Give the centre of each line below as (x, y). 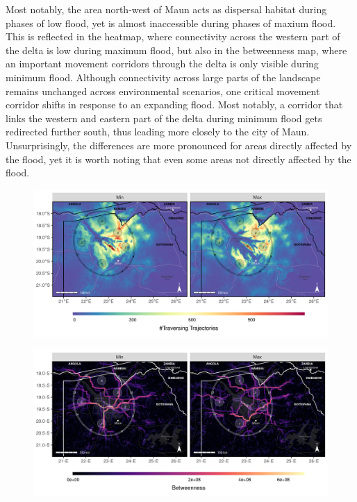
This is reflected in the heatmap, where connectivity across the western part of (173, 36)
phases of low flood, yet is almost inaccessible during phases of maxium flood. (171, 23)
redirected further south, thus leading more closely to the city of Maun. (158, 132)
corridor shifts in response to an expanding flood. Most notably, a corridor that (174, 104)
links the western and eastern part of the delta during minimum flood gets (164, 118)
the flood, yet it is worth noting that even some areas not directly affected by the (178, 159)
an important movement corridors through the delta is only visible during (162, 64)
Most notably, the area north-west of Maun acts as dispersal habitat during (166, 9)
